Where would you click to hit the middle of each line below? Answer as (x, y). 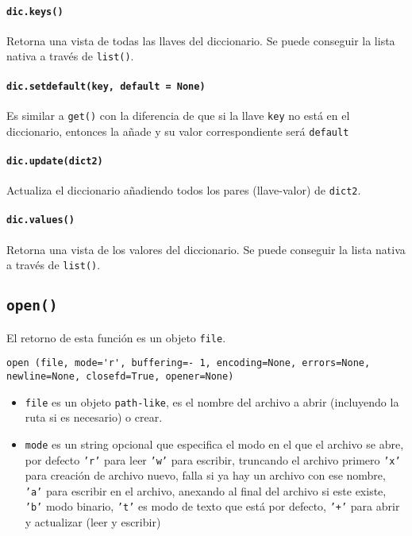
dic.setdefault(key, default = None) (106, 86)
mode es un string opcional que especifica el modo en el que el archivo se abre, (214, 443)
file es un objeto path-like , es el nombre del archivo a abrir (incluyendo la (212, 401)
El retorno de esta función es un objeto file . (116, 337)
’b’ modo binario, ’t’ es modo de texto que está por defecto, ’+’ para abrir (212, 506)
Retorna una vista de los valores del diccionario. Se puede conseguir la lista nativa (206, 249)
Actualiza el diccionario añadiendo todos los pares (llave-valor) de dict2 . (184, 190)
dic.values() (40, 220)
